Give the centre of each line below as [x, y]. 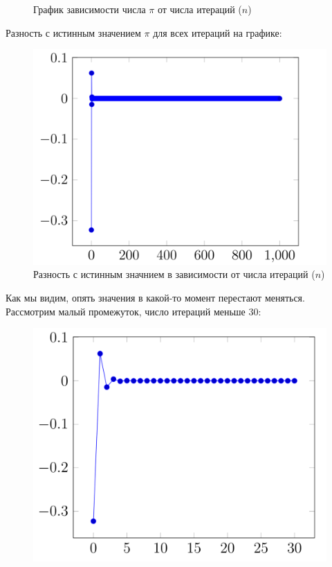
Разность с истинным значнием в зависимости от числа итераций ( [174, 274]
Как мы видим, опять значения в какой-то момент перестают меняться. [155, 297]
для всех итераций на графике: [218, 32]
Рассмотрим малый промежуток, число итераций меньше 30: [133, 311]
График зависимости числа [90, 9]
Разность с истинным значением [73, 32]
